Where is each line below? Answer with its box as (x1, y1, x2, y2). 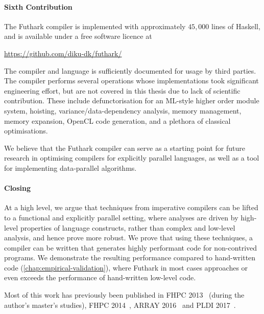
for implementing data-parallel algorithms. (4, 162, 137, 173)
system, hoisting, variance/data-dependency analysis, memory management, (4, 105, 242, 116)
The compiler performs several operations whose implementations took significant (4, 75, 259, 86)
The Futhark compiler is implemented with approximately (4, 20, 186, 31)
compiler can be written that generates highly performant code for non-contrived (4, 242, 257, 253)
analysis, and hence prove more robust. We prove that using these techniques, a (4, 232, 253, 243)
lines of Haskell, (211, 20, 260, 31)
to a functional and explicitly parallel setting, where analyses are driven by (4, 212, 238, 222)
